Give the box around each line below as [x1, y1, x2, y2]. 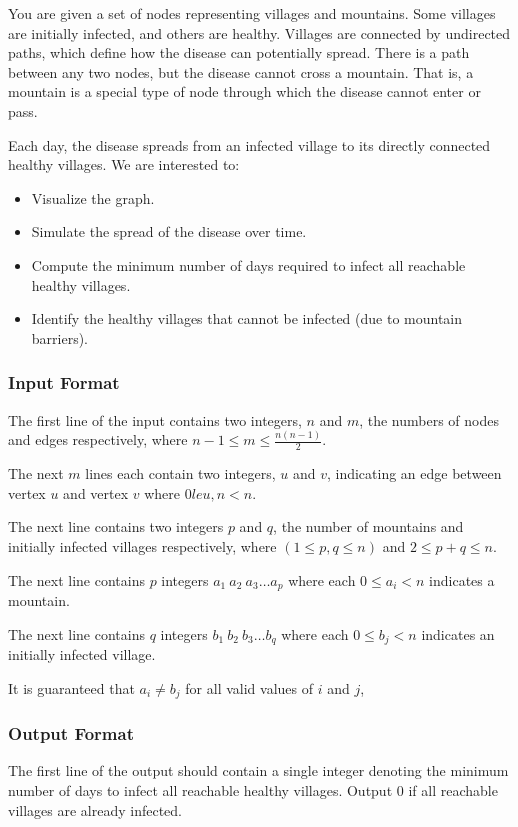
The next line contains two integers [8, 516, 224, 537]
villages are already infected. [8, 799, 182, 820]
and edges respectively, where [8, 429, 188, 450]
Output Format [8, 721, 134, 746]
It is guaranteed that [8, 677, 135, 698]
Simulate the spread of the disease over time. [31, 221, 307, 242]
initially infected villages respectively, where [8, 536, 277, 557]
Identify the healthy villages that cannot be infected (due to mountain [31, 308, 463, 329]
